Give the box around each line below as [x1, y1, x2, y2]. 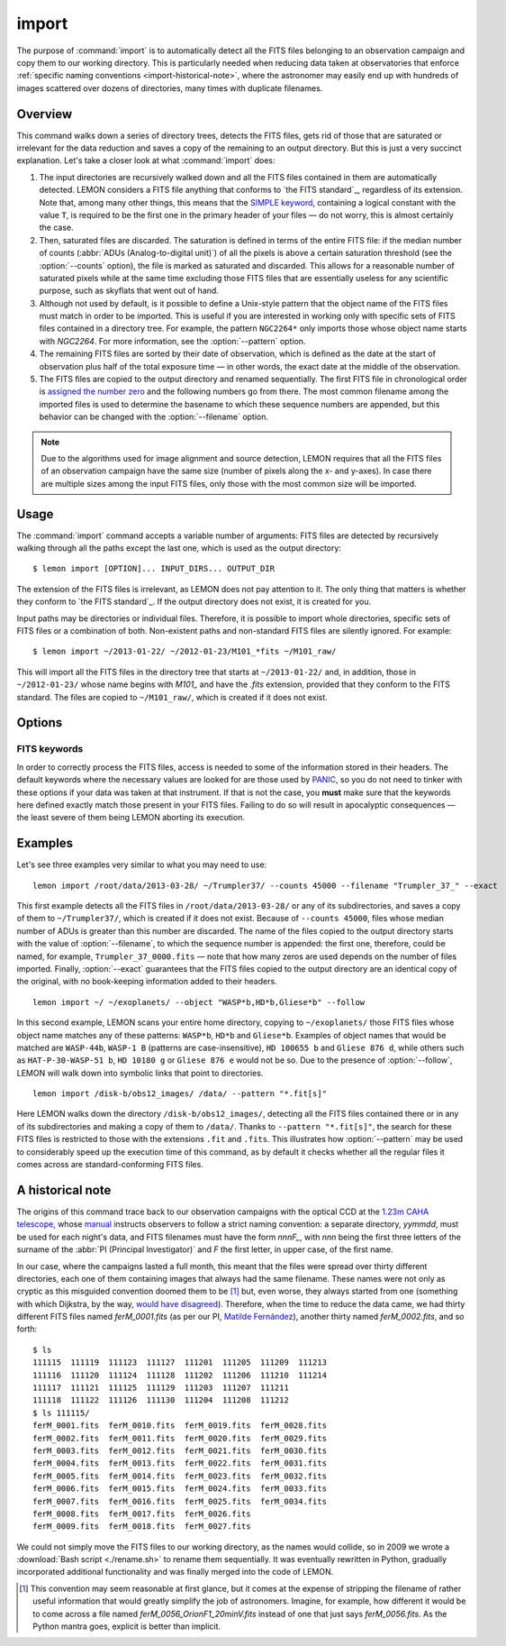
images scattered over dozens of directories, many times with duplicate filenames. [16, 82, 323, 94]
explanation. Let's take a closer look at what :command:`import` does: [16, 155, 276, 166]
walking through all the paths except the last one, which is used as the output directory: [16, 543, 342, 553]
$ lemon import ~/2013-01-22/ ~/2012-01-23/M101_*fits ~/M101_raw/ [32, 646, 337, 657]
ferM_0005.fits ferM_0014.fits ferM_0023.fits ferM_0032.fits [32, 1470, 328, 1481]
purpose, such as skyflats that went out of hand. [39, 285, 220, 297]
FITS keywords [16, 743, 84, 755]
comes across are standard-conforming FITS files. [16, 1159, 204, 1170]
